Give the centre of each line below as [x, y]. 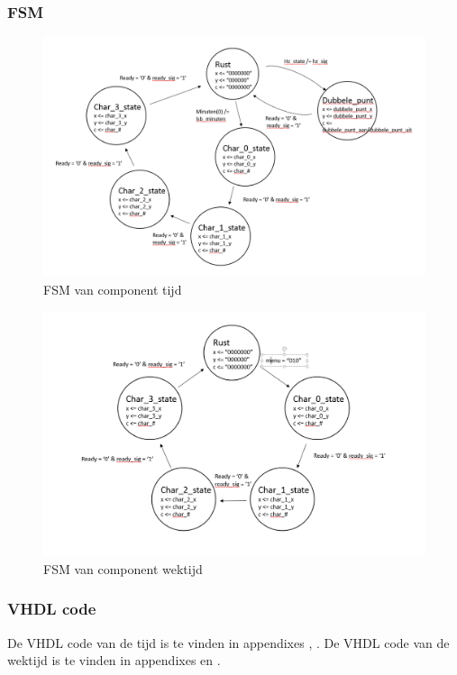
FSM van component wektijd [123, 568]
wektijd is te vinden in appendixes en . [114, 660]
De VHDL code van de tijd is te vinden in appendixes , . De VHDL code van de [228, 642]
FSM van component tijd [113, 289]
